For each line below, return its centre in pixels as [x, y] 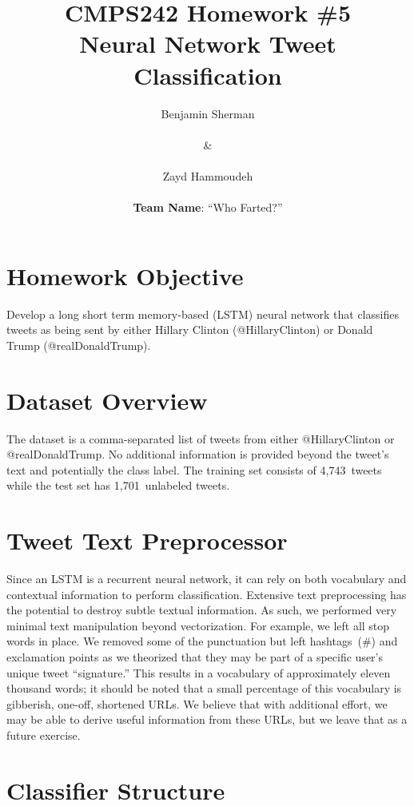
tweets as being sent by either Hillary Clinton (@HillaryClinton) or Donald [190, 330]
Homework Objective [125, 275]
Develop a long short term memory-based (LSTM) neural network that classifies [203, 314]
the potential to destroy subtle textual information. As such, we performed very [202, 610]
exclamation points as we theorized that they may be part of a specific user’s [195, 656]
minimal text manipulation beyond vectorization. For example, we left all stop [198, 625]
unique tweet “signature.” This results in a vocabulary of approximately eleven [199, 672]
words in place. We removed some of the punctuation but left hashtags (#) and [202, 641]
